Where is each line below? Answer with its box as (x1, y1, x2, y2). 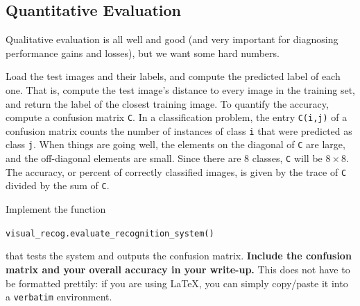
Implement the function (6, 202, 106, 216)
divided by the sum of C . (6, 178, 110, 193)
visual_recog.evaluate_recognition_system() (6, 228, 214, 239)
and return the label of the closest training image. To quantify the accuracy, (6, 96, 329, 111)
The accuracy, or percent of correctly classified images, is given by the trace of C (6, 164, 347, 179)
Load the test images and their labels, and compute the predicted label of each (6, 69, 341, 83)
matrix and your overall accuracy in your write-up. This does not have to (6, 261, 350, 276)
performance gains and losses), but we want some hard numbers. (6, 45, 280, 60)
